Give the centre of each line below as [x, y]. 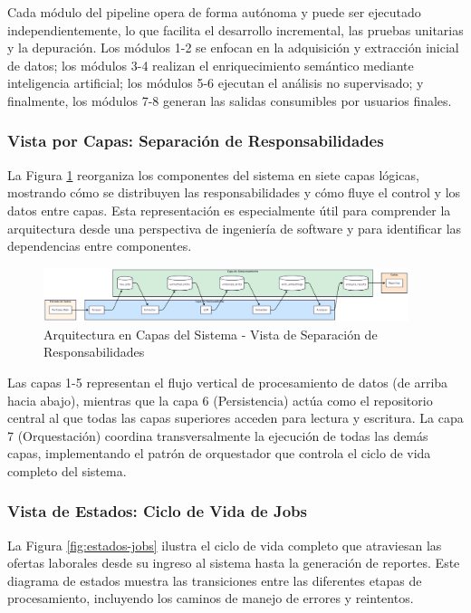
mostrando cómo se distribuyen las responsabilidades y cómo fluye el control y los [234, 192]
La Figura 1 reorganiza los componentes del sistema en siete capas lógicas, [213, 174]
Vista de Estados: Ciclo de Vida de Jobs [157, 511]
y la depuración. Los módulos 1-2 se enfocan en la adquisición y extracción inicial [233, 48]
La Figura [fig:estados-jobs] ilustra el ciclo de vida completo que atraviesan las [225, 545]
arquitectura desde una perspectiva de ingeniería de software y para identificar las [235, 228]
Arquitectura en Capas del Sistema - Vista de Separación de [211, 334]
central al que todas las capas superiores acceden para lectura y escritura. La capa [235, 418]
